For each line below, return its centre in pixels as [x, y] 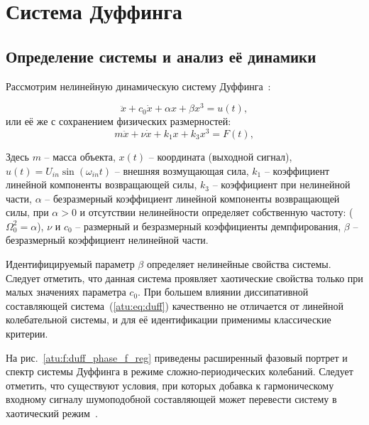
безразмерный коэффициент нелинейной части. [107, 240]
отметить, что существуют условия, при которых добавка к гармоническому [170, 385]
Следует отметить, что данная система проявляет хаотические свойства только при [184, 278]
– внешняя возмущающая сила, [182, 170]
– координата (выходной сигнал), [220, 156]
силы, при [27, 212]
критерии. [27, 334]
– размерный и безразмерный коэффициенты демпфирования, [208, 226]
